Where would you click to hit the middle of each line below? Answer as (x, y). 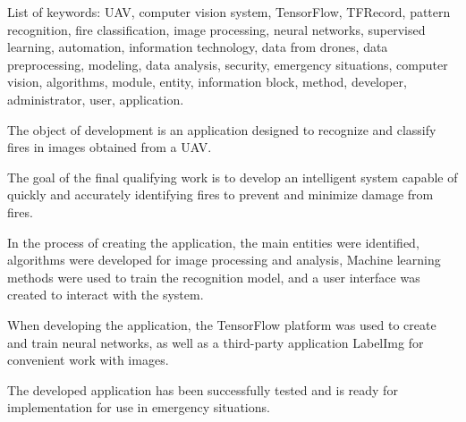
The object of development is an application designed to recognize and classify (222, 129)
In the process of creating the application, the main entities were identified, (213, 242)
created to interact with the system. (106, 295)
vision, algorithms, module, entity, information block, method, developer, (207, 82)
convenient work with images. (88, 360)
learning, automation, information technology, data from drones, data (198, 47)
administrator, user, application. (96, 99)
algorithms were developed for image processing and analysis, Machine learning (224, 260)
